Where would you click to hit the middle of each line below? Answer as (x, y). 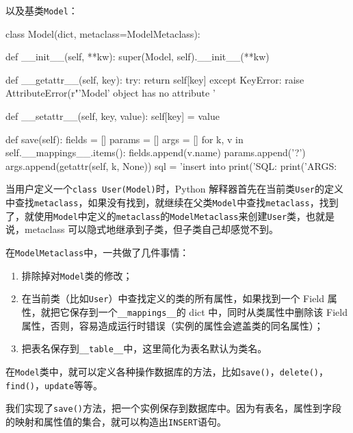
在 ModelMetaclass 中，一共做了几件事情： (97, 252)
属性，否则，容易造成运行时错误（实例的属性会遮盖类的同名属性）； (172, 325)
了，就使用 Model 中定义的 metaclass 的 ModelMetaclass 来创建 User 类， (156, 215)
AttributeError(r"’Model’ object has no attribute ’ (110, 93)
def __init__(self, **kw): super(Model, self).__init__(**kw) (138, 57)
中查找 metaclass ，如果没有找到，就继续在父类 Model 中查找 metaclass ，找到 (172, 202)
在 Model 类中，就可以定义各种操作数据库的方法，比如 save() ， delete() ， (167, 371)
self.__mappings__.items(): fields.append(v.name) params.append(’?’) (156, 152)
